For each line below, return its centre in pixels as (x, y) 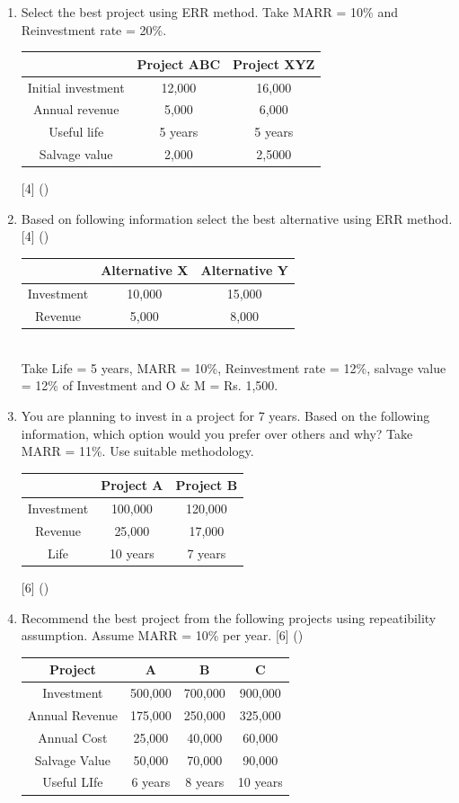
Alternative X (145, 270)
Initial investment (76, 87)
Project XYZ (274, 63)
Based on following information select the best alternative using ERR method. (237, 218)
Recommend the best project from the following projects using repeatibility (229, 617)
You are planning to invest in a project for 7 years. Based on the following (225, 415)
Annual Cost (73, 737)
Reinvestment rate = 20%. (94, 29)
